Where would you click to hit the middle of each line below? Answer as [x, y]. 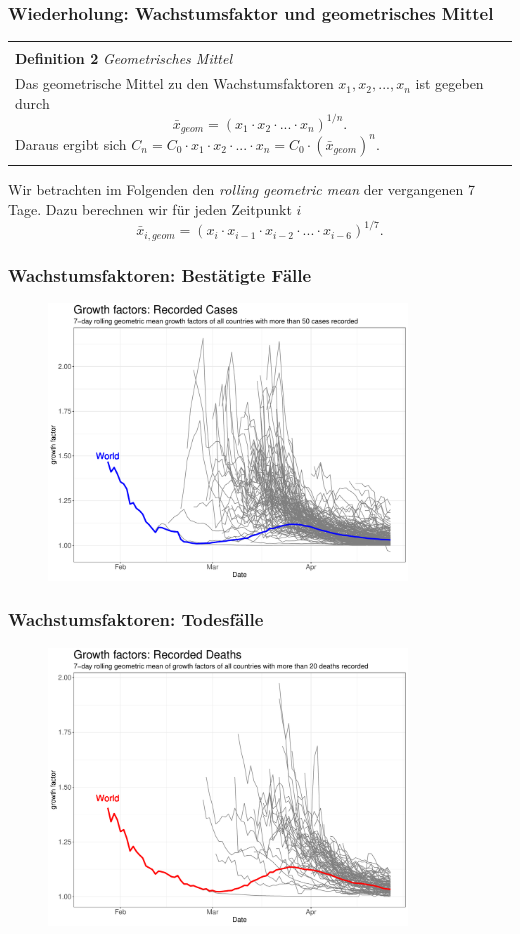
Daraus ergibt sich [71, 143]
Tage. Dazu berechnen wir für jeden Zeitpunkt [150, 209]
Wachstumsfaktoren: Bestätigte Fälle [160, 274]
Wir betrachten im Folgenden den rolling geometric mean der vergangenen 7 [241, 189]
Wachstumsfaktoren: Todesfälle [136, 619]
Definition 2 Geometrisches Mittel [124, 58]
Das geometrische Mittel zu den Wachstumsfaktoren [174, 83]
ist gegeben [449, 83]
